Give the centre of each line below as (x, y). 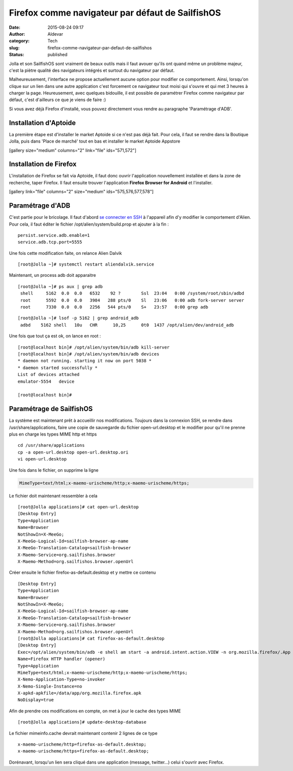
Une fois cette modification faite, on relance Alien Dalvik (65, 253)
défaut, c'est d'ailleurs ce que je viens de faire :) (57, 100)
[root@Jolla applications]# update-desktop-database (82, 722)
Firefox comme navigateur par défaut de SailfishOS (115, 13)
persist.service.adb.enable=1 (54, 235)
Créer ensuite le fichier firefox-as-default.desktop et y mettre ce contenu (83, 573)
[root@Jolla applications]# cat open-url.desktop (78, 507)
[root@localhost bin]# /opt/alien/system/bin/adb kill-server (94, 347)
